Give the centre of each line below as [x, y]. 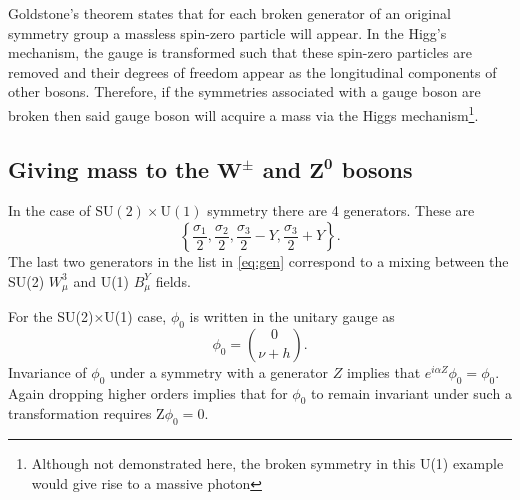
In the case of [49, 210]
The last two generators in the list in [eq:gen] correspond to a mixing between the [258, 261]
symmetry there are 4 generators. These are [341, 210]
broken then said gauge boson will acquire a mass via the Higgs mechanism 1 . [243, 113]
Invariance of [47, 371]
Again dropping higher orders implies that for [148, 392]
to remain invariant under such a [411, 392]
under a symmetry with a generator [218, 371]
